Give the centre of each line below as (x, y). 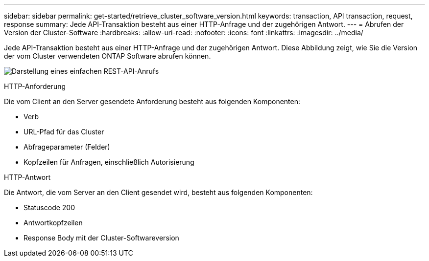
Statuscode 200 (49, 207)
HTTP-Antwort (27, 177)
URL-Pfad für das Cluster (64, 132)
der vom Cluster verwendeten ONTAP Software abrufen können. (107, 56)
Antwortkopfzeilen (53, 223)
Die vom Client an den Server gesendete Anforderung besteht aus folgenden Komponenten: (152, 101)
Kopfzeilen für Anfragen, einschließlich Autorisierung (109, 162)
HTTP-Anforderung (35, 86)
